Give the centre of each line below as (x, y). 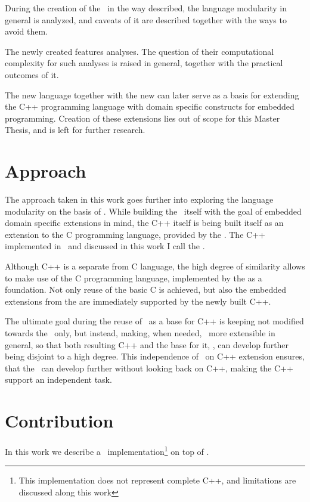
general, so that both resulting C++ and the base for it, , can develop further (147, 344)
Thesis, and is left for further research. (75, 130)
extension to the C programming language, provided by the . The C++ (135, 234)
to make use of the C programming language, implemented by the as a (134, 278)
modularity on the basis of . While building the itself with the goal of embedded (153, 211)
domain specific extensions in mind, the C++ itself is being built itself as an (144, 223)
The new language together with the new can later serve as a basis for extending (152, 94)
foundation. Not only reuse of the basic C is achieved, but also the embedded (146, 289)
